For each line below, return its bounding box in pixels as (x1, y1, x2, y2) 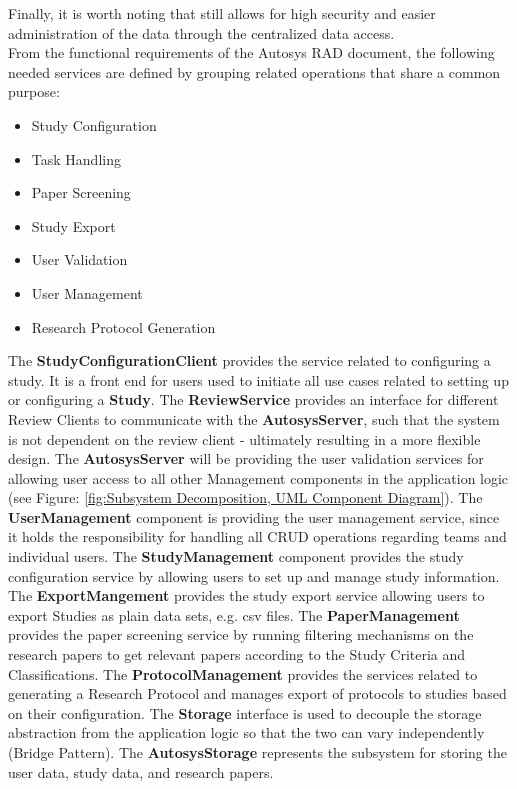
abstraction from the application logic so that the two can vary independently (8, 722, 485, 743)
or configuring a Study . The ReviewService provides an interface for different (8, 389, 499, 410)
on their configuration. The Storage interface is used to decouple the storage (8, 702, 482, 723)
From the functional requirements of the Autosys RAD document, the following (8, 42, 495, 63)
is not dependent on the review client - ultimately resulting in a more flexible (8, 428, 481, 449)
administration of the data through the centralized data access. (8, 22, 395, 43)
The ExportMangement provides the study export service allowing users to (8, 585, 485, 606)
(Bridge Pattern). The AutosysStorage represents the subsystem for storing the (8, 742, 507, 762)
